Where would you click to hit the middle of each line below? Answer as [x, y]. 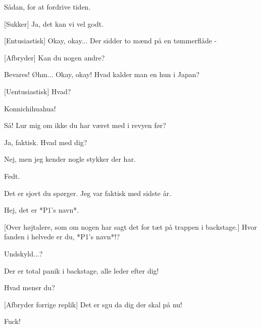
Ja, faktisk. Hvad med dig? [46, 142]
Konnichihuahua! [30, 108]
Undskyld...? [23, 253]
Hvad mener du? [30, 287]
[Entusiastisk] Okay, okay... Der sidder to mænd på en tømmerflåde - [111, 41]
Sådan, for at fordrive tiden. [47, 7]
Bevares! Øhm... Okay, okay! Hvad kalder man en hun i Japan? [102, 74]
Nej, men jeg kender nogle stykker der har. [70, 159]
